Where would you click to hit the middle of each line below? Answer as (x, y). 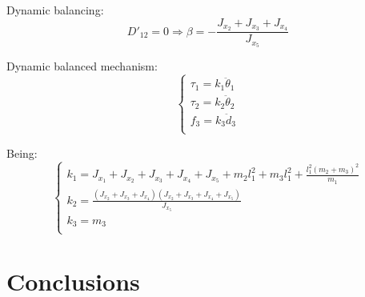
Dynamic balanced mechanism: (82, 66)
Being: (22, 153)
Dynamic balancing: (55, 10)
